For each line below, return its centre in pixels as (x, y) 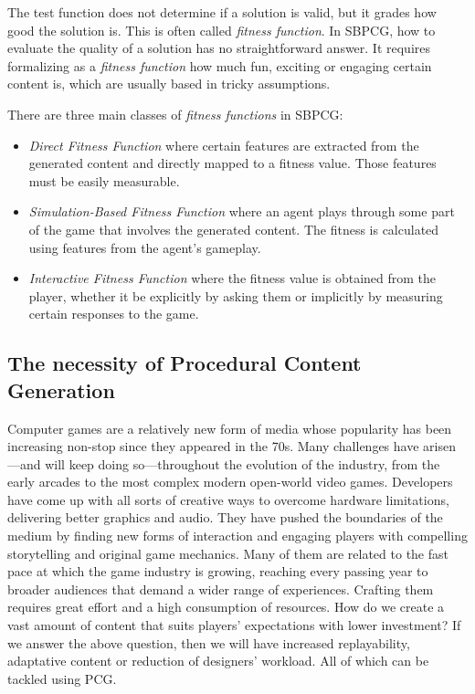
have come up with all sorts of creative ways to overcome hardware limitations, (228, 499)
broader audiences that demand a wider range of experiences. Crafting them (221, 589)
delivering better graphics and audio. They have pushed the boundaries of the (225, 517)
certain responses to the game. (114, 314)
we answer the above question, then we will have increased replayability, (209, 642)
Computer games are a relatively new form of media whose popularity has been (230, 428)
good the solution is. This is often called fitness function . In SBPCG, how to (222, 30)
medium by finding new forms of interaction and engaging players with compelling (237, 536)
